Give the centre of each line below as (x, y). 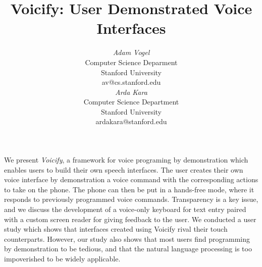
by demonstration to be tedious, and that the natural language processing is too (128, 249)
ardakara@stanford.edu (131, 121)
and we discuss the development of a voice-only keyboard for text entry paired (125, 209)
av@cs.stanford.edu (131, 82)
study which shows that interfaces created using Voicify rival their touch (116, 229)
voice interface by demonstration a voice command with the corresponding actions (131, 179)
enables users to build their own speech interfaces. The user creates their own (124, 169)
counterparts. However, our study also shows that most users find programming (127, 238)
